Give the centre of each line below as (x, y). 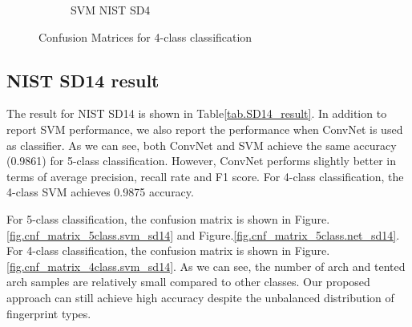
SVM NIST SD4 (111, 10)
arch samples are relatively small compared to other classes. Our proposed (188, 282)
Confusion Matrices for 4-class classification (145, 36)
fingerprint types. (49, 313)
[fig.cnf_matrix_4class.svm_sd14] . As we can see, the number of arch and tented (206, 266)
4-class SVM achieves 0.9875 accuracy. (100, 192)
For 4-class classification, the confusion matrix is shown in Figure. (168, 250)
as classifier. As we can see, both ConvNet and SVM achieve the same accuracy (202, 145)
